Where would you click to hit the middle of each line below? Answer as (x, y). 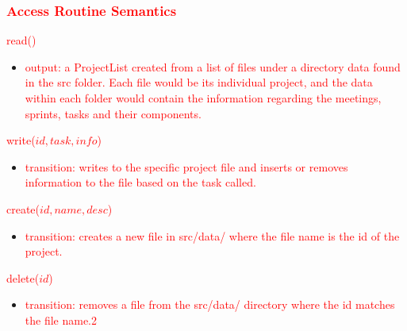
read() (21, 40)
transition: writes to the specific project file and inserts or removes (186, 166)
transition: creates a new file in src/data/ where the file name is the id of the (212, 235)
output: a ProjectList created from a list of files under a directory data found (213, 66)
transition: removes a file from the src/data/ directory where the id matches (210, 304)
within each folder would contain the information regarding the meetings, (203, 98)
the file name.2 (61, 319)
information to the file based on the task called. (140, 182)
